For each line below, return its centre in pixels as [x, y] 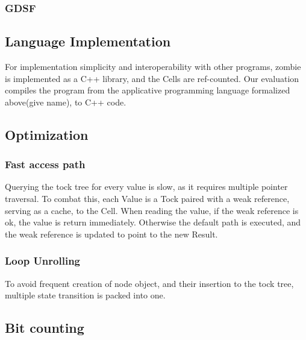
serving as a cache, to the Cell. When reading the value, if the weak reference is [152, 210]
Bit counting [45, 328]
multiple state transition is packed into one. [85, 295]
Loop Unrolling [42, 261]
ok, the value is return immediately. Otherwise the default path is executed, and [153, 222]
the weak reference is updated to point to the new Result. [111, 234]
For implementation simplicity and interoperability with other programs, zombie [153, 67]
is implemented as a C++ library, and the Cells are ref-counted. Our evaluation [152, 78]
